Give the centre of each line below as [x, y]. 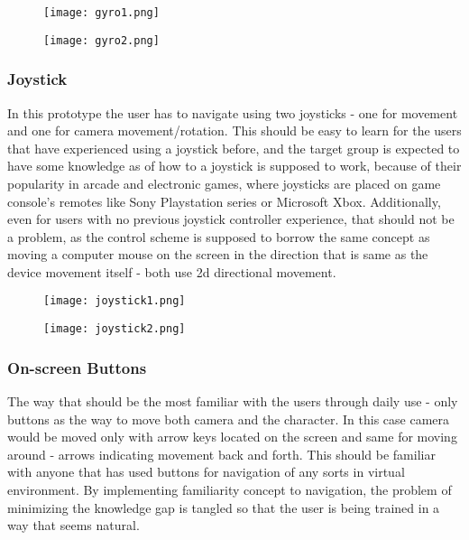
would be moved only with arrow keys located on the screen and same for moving [232, 437]
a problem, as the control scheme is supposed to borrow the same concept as [219, 236]
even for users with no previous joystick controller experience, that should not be [231, 219]
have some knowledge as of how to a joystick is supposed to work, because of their [234, 166]
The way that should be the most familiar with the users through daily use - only [233, 401]
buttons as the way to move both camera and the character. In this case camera [228, 419]
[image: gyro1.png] [101, 13]
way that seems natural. [74, 525]
